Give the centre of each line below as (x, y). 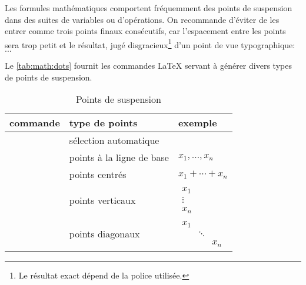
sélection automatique (114, 140)
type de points (103, 123)
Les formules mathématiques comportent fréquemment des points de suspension (149, 8)
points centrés (98, 175)
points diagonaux (104, 234)
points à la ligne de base (119, 157)
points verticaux (102, 200)
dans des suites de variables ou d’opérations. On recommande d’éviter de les (142, 19)
